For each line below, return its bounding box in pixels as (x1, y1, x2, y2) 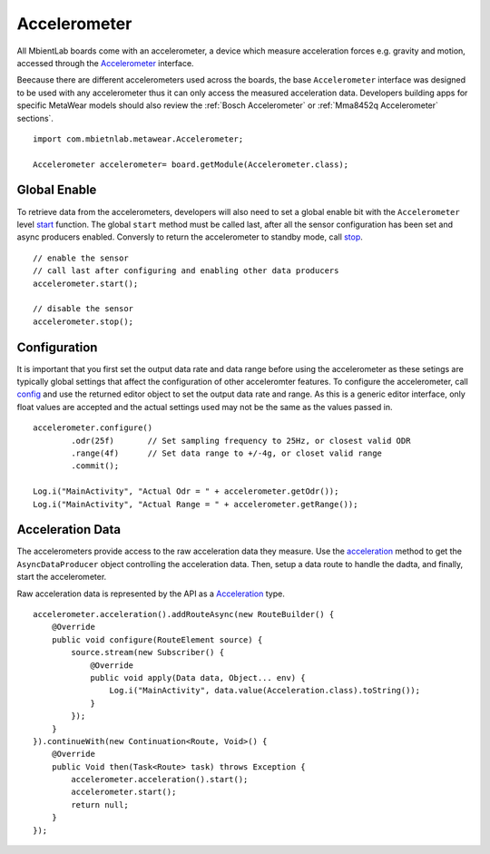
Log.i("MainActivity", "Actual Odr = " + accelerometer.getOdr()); (33, 486, 339, 496)
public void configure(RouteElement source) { (51, 634, 263, 644)
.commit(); (71, 461, 120, 471)
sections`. (16, 113, 54, 123)
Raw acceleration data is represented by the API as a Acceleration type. (16, 588, 285, 599)
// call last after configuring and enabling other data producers (33, 266, 339, 276)
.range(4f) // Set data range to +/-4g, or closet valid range (71, 447, 383, 458)
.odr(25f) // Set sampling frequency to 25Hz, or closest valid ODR (71, 436, 411, 446)
